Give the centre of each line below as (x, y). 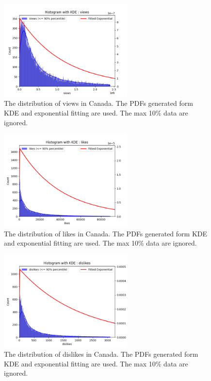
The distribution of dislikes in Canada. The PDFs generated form (101, 354)
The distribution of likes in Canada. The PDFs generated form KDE (106, 233)
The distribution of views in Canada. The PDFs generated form (98, 103)
